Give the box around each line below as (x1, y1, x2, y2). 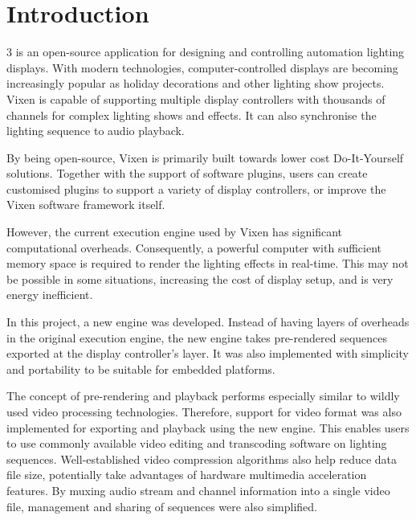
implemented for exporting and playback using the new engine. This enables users (6, 419, 410, 436)
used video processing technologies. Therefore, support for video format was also (6, 403, 402, 420)
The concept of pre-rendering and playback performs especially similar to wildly (6, 387, 400, 404)
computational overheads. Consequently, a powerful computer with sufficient (6, 239, 382, 256)
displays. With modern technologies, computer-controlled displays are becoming (6, 59, 398, 76)
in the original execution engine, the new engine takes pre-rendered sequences (6, 329, 388, 346)
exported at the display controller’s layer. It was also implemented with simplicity (6, 345, 410, 362)
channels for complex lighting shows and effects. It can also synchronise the (6, 106, 377, 123)
